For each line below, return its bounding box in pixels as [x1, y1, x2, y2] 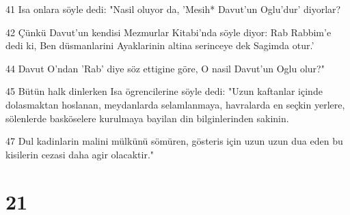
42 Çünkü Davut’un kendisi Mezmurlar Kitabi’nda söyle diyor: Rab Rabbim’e [5, 25, 332, 39]
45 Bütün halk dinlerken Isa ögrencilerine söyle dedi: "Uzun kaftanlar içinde [5, 84, 323, 98]
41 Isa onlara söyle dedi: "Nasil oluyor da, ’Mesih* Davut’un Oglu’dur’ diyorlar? [5, 2, 341, 16]
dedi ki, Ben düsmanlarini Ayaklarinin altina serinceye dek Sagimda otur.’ [5, 38, 314, 53]
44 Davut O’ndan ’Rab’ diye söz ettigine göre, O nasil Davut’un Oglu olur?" [5, 61, 325, 75]
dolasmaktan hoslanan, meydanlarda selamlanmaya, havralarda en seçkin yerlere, [5, 97, 345, 111]
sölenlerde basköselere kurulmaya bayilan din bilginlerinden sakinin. [5, 111, 289, 125]
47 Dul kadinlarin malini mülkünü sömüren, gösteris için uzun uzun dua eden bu [5, 134, 343, 148]
